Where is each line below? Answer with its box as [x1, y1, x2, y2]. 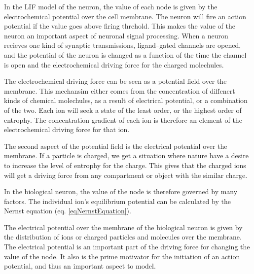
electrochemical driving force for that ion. [4, 124, 130, 135]
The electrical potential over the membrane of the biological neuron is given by [4, 222, 243, 232]
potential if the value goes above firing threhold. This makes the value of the [4, 21, 235, 31]
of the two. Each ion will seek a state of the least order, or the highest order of [4, 104, 242, 115]
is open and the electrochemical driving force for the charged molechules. [4, 59, 224, 69]
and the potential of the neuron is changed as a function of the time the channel [4, 49, 247, 60]
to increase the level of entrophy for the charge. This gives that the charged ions [4, 160, 246, 170]
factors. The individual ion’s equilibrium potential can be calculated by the [4, 196, 231, 206]
